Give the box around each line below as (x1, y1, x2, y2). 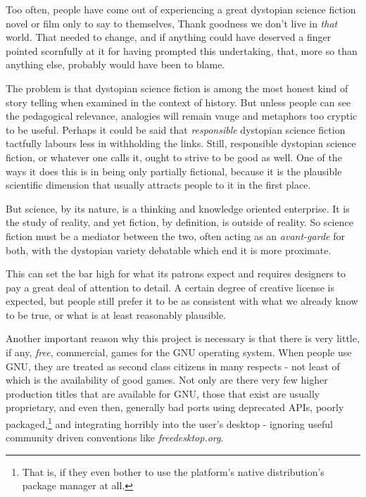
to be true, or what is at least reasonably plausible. (6, 307, 227, 322)
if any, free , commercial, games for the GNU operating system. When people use (6, 345, 352, 360)
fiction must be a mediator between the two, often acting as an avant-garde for (6, 228, 345, 243)
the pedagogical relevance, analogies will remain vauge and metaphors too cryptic (6, 108, 358, 123)
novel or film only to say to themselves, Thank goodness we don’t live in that (6, 15, 338, 30)
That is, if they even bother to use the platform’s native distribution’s (22, 464, 324, 479)
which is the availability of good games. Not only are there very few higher (6, 372, 328, 387)
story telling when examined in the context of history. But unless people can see (6, 94, 351, 109)
